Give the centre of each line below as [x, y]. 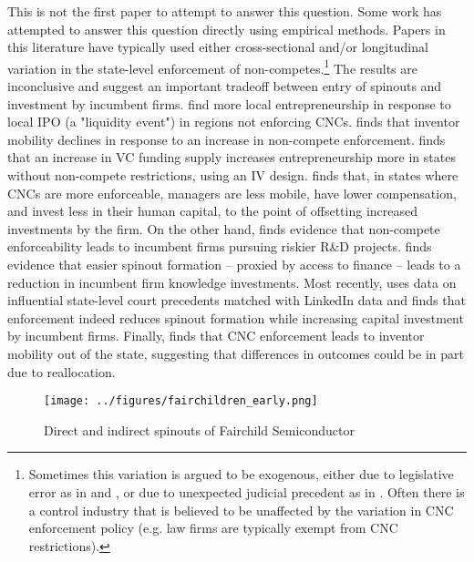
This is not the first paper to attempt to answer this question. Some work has [225, 11]
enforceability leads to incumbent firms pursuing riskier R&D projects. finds [220, 246]
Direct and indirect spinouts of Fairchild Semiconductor [200, 429]
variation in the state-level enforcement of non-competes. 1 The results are [212, 66]
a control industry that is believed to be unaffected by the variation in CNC [241, 510]
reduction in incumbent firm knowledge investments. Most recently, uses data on [232, 282]
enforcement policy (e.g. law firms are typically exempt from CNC [213, 528]
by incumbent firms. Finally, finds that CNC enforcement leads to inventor [216, 336]
